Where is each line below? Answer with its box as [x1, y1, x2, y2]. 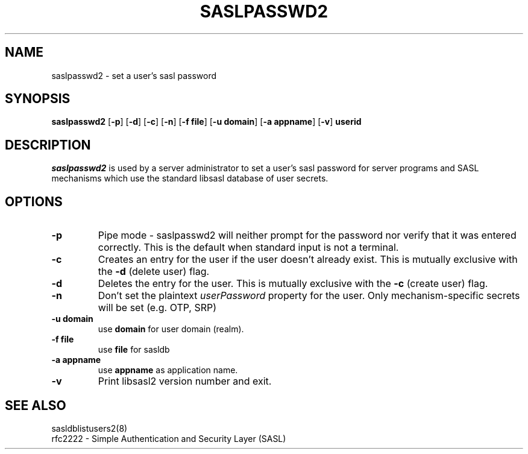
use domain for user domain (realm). [98, 324, 244, 335]
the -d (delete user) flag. [98, 265, 210, 278]
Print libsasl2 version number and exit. [98, 375, 272, 388]
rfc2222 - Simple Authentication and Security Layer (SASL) [51, 433, 286, 444]
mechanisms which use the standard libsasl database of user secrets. [51, 173, 328, 184]
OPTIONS [5, 194, 63, 209]
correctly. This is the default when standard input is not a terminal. [98, 241, 399, 254]
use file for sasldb [98, 344, 170, 355]
